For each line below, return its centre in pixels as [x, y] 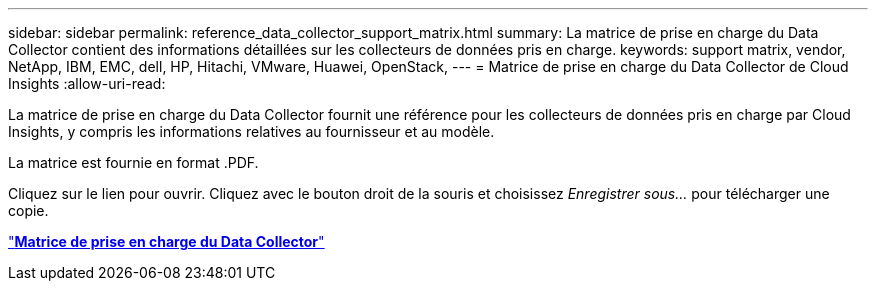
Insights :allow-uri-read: [87, 83]
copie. [28, 210]
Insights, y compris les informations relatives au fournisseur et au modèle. [251, 131]
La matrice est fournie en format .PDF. [133, 162]
